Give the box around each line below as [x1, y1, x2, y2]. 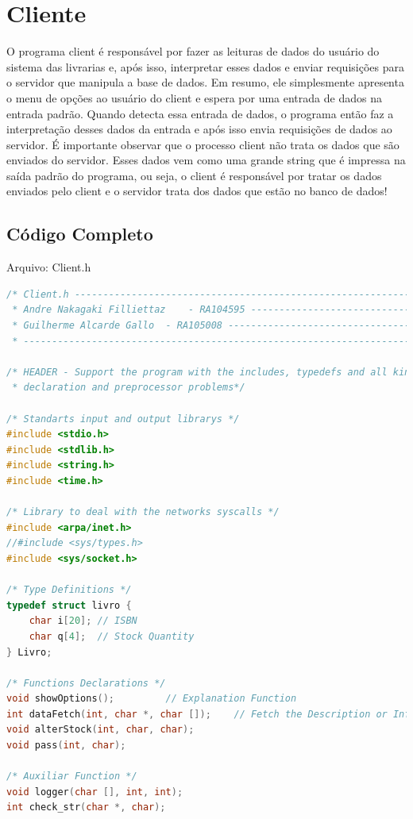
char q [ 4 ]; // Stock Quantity [29, 630, 195, 642]
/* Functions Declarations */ [6, 677, 166, 689]
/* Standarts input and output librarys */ [6, 413, 240, 425]
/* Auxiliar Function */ [6, 771, 137, 782]
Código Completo [6, 221, 153, 246]
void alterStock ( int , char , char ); [6, 724, 195, 736]
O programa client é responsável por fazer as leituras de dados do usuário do [6, 43, 380, 60]
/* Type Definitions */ [6, 584, 132, 596]
